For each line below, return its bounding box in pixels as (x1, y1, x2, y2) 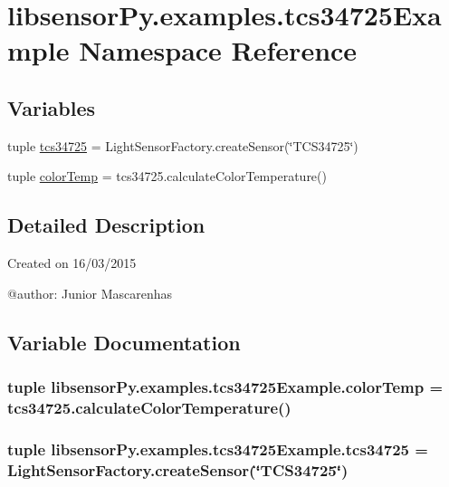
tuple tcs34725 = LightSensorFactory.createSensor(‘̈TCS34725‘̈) (7, 136, 358, 155)
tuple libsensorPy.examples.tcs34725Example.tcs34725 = (7, 437, 428, 460)
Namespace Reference (79, 32, 358, 69)
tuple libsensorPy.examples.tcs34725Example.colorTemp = (7, 376, 444, 398)
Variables (7, 93, 96, 121)
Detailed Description (7, 211, 205, 239)
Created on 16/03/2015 (7, 253, 137, 272)
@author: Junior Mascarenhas (7, 283, 173, 302)
